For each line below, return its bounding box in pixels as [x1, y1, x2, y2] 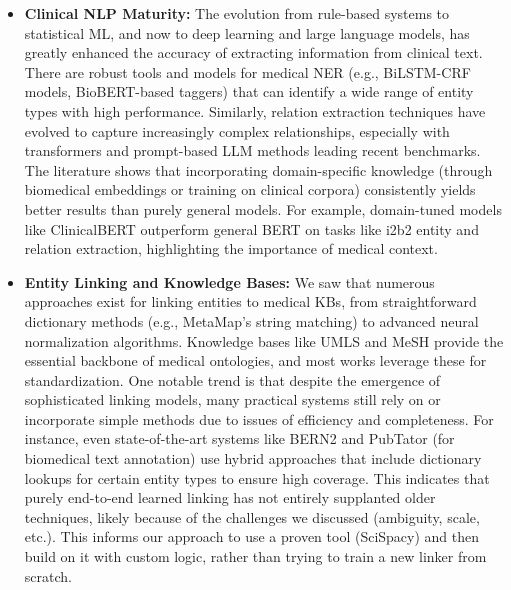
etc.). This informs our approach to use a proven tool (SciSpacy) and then [24, 526, 480, 547]
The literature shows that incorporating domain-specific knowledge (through [24, 159, 493, 180]
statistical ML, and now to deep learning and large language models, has [24, 22, 470, 43]
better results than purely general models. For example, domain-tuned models [24, 198, 502, 219]
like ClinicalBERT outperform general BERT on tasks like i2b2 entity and [24, 218, 479, 239]
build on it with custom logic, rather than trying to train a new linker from [24, 546, 487, 567]
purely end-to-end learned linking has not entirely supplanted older [24, 487, 436, 508]
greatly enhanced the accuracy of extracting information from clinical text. [24, 42, 483, 63]
